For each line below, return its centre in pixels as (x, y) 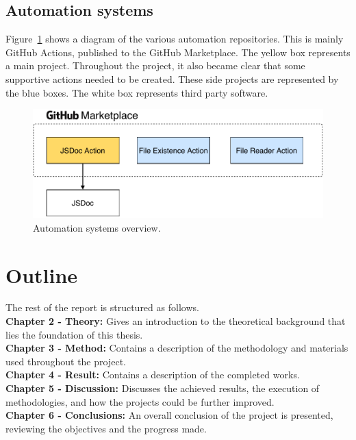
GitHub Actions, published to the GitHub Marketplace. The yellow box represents (178, 52)
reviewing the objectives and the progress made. (106, 428)
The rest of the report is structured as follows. (102, 307)
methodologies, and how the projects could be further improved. (140, 401)
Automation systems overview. (97, 227)
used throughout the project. (66, 361)
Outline (42, 274)
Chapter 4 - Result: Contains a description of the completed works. (153, 375)
